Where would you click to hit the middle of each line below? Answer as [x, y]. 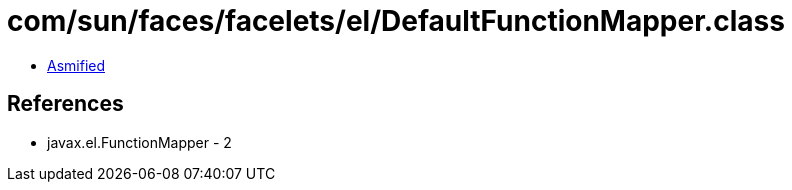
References [65, 104]
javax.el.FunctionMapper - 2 [139, 142]
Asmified [76, 65]
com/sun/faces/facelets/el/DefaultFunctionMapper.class [396, 21]
